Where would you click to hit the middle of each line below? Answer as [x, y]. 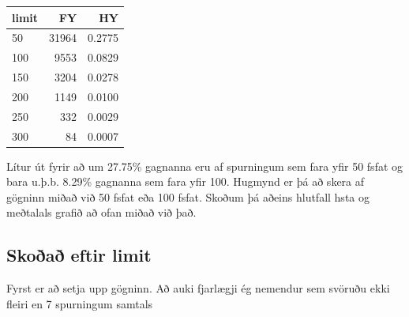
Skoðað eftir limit [79, 255]
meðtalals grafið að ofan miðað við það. [101, 212]
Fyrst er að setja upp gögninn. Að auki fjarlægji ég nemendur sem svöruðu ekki [198, 288]
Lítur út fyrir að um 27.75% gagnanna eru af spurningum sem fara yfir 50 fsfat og [205, 166]
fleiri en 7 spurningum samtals [80, 303]
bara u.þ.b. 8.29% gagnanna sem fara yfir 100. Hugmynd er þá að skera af [186, 181]
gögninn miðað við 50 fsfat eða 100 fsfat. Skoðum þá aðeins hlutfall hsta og [188, 196]
